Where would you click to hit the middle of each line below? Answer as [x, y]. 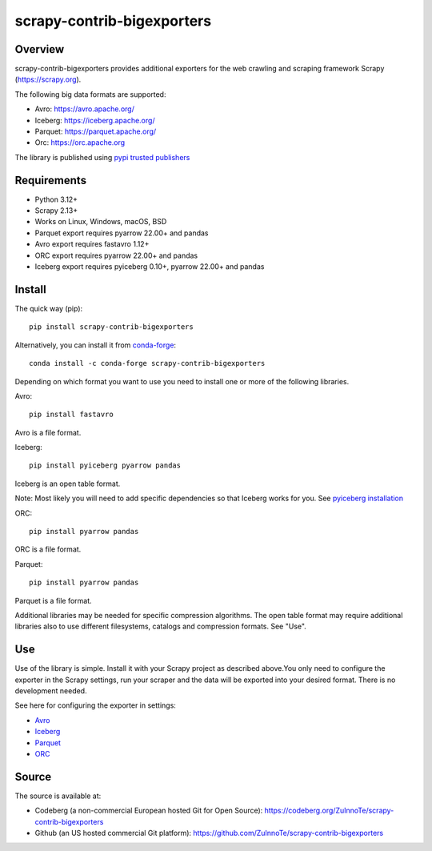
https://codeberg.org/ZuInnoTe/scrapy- [329, 811]
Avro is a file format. [48, 432]
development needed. [51, 691]
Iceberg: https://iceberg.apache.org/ [95, 120]
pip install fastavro [71, 415]
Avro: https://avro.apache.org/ [85, 109]
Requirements [51, 180]
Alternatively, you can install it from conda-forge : [95, 345]
